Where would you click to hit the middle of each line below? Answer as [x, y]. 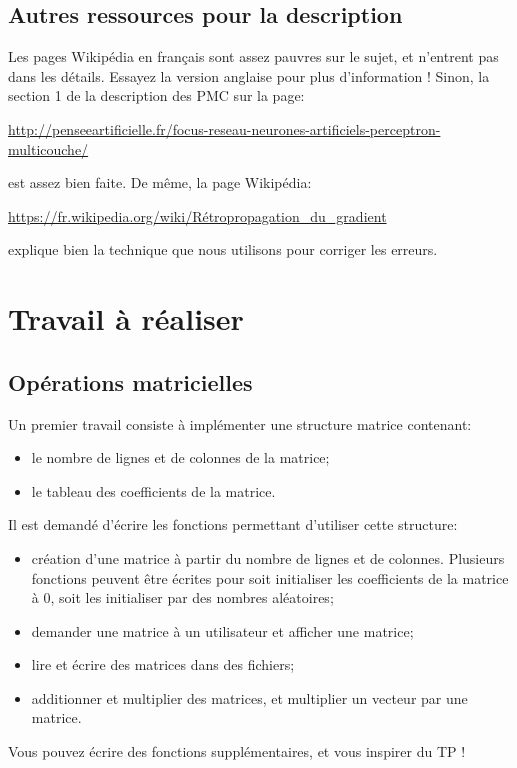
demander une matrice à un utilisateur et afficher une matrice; [222, 630]
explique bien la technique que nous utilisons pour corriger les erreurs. [223, 249]
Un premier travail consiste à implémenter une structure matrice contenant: [240, 423]
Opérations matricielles [130, 381]
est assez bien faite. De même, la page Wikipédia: [160, 182]
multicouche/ [48, 148]
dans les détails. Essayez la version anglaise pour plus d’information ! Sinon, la [249, 75]
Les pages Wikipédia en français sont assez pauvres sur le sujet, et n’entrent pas [253, 56]
